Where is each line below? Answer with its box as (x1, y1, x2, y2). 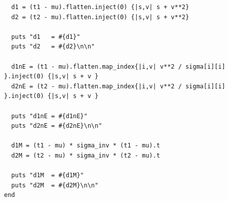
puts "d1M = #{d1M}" (11, 172, 84, 179)
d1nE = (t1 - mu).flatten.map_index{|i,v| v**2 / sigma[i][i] (11, 63, 225, 70)
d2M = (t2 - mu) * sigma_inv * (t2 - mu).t (11, 152, 160, 159)
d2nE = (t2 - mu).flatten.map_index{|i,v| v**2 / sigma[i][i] (11, 82, 225, 90)
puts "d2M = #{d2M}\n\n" (11, 181, 99, 189)
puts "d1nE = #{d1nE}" (11, 112, 88, 120)
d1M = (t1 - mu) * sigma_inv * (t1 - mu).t (11, 142, 160, 149)
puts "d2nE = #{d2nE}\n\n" (11, 122, 102, 130)
